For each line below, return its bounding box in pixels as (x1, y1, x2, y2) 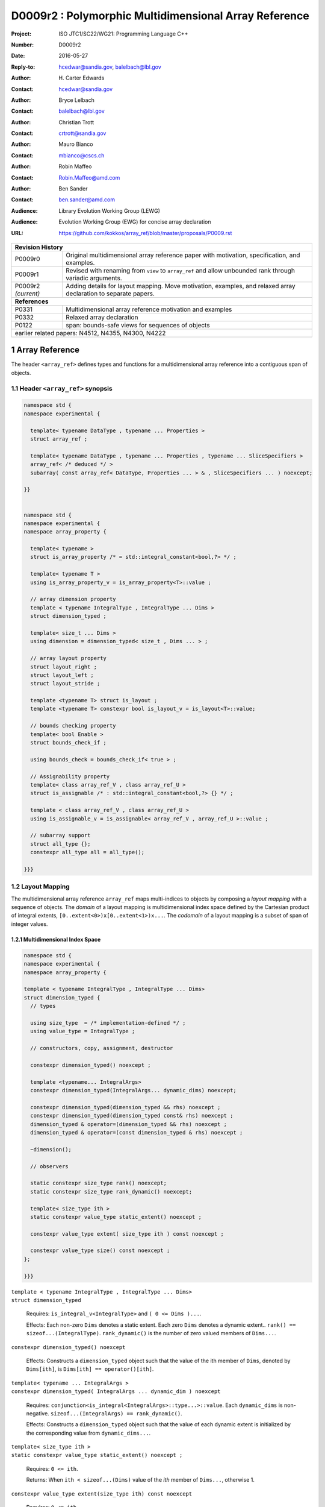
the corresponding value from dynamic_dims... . (26, 1429, 151, 1436)
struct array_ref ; (30, 435, 88, 442)
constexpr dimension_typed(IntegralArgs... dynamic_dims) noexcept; (30, 1087, 237, 1094)
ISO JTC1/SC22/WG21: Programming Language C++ (58, 30, 188, 37)
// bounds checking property (30, 722, 117, 729)
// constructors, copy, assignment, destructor (30, 1045, 173, 1052)
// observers (30, 1163, 69, 1169)
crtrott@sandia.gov (58, 130, 107, 137)
